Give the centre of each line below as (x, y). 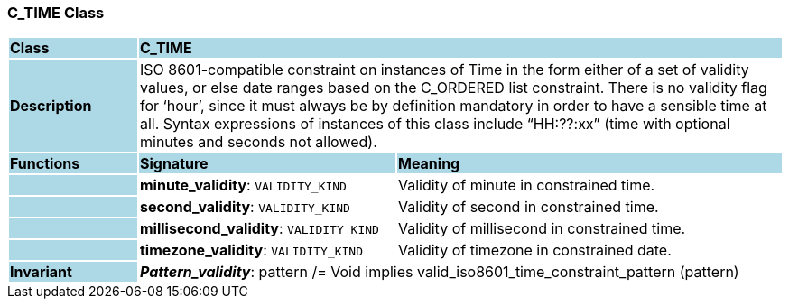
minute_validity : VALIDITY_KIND (243, 185)
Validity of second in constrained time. (528, 207)
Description (51, 106)
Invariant (41, 272)
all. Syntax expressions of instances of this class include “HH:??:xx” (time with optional (435, 124)
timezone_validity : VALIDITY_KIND (251, 250)
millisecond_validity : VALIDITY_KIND (259, 229)
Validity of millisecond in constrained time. (542, 229)
